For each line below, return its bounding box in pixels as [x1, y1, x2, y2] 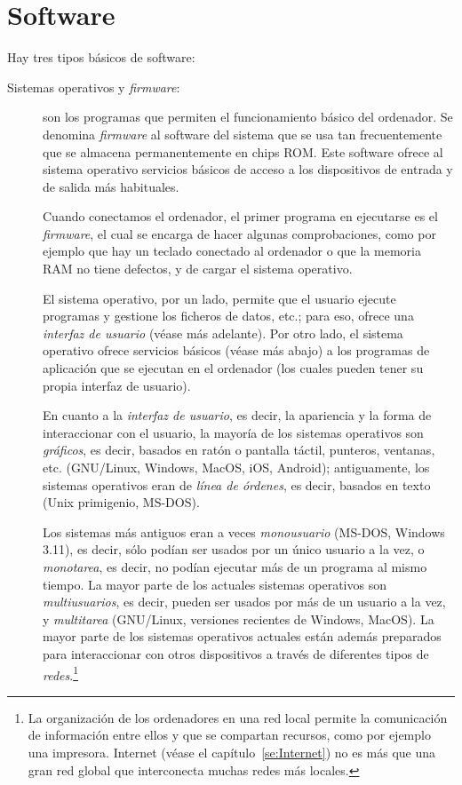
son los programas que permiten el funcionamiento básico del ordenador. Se [43, 107, 453, 126]
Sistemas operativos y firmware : [7, 77, 180, 96]
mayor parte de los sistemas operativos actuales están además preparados [43, 627, 442, 646]
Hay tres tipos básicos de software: [7, 48, 195, 67]
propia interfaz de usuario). [43, 376, 191, 394]
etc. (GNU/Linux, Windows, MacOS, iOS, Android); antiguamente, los [43, 458, 430, 476]
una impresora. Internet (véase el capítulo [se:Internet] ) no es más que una [28, 742, 436, 761]
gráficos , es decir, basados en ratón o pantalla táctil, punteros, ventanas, [43, 440, 435, 459]
